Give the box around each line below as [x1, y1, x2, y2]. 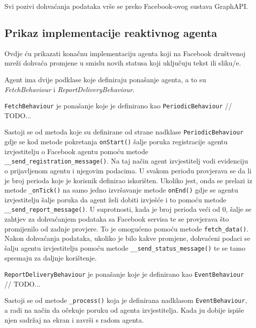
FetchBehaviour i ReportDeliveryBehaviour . [4, 84, 135, 94]
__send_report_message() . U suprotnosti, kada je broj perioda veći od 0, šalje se [4, 204, 252, 214]
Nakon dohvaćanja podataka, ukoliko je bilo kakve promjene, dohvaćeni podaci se [4, 233, 251, 243]
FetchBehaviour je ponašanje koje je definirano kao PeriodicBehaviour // [4, 100, 232, 111]
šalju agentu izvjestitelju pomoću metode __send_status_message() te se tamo [4, 242, 246, 253]
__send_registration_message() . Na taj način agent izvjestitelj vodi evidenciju [4, 156, 248, 166]
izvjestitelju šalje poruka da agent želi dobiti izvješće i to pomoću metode [4, 194, 226, 204]
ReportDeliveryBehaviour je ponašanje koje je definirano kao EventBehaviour [4, 269, 244, 279]
